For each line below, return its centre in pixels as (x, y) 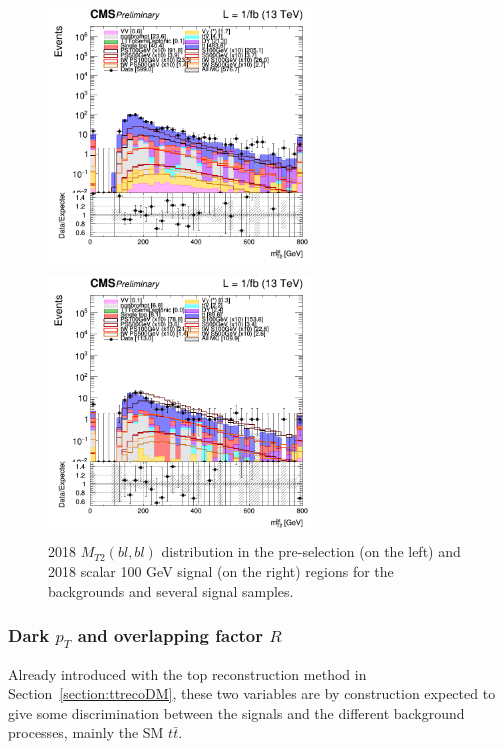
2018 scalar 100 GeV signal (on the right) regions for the (221, 570)
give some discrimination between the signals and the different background (236, 712)
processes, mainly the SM (86, 732)
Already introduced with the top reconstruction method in (187, 673)
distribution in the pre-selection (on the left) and (311, 551)
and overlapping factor (170, 635)
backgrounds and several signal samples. (171, 590)
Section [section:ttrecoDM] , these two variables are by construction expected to (252, 693)
